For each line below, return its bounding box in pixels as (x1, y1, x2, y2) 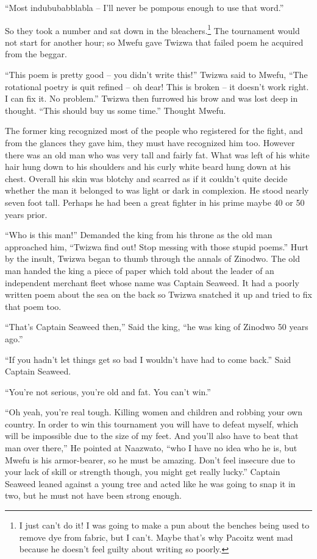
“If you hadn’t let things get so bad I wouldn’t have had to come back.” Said (5, 353, 291, 365)
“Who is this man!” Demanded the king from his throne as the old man (5, 228, 272, 241)
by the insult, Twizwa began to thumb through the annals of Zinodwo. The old (5, 252, 301, 265)
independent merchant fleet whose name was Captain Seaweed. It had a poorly (5, 276, 299, 289)
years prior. (5, 208, 48, 220)
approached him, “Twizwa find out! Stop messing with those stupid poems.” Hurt (5, 240, 308, 253)
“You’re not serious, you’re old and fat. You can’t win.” (5, 385, 211, 398)
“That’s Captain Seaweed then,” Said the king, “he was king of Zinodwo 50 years (5, 320, 308, 333)
